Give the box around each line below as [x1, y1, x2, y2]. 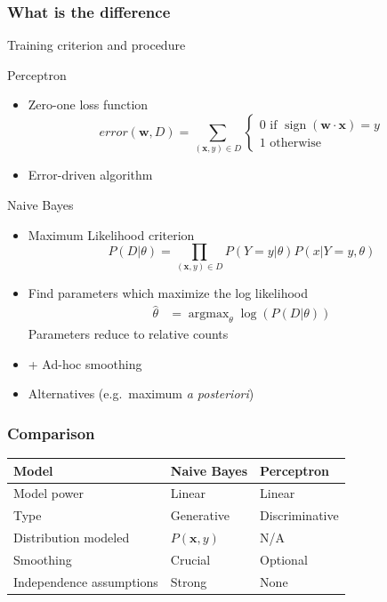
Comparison [7, 421, 95, 444]
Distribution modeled [13, 528, 130, 547]
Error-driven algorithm [28, 165, 153, 184]
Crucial [170, 550, 211, 568]
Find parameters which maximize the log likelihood [28, 284, 308, 302]
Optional [260, 550, 308, 568]
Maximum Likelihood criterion [28, 225, 195, 244]
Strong [170, 572, 207, 590]
